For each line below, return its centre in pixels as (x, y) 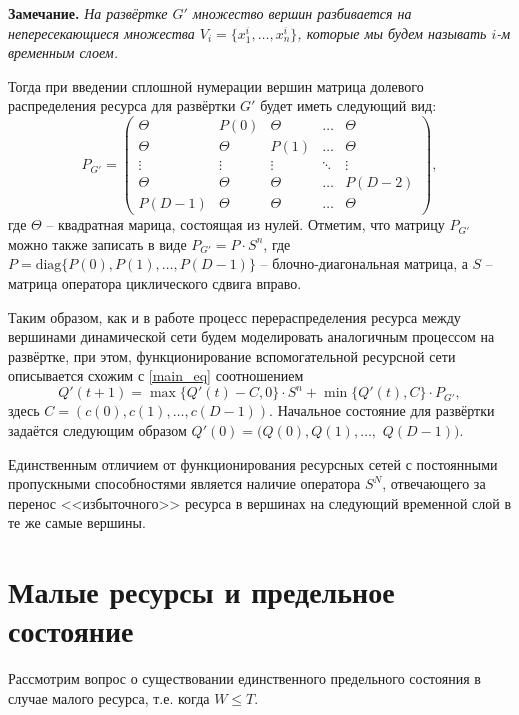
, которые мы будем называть (392, 32)
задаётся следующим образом (97, 430)
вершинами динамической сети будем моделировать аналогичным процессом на (251, 336)
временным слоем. (63, 52)
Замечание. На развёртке (88, 13)
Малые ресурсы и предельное (201, 591)
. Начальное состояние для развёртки (382, 410)
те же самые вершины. (77, 522)
